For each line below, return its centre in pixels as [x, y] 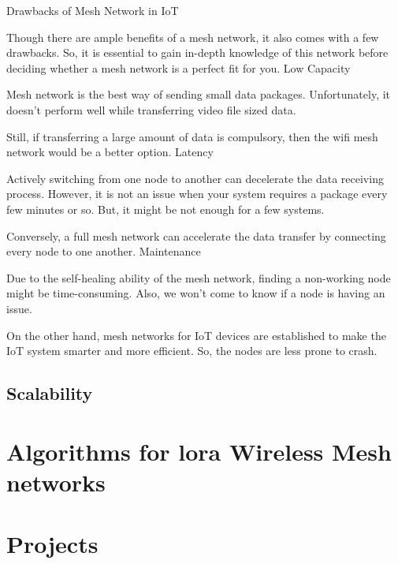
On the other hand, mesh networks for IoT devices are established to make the [196, 335]
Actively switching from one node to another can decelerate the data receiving [195, 178]
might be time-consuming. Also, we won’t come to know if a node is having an [196, 293]
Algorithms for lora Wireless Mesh [199, 451]
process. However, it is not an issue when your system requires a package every [197, 194]
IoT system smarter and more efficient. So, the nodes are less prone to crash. [192, 351]
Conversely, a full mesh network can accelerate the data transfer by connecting [196, 235]
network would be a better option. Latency [110, 152]
